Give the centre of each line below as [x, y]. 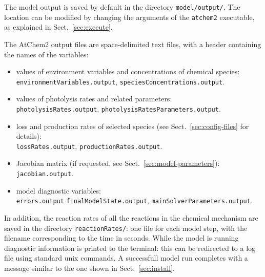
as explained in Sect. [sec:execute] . [58, 27]
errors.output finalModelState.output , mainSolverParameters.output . [134, 200]
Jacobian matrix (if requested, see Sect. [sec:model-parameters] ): [118, 163]
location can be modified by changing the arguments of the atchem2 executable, [129, 17]
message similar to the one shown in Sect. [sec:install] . [89, 268]
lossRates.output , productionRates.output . [89, 146]
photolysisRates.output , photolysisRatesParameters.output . [118, 108]
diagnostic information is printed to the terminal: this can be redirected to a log [130, 248]
